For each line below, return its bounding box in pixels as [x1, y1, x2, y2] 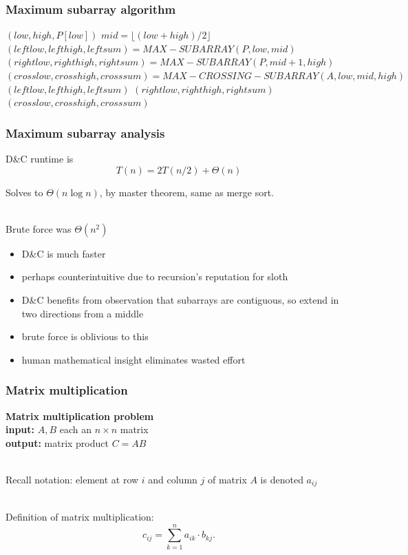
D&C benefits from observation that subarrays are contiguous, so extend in [21, 292, 339, 306]
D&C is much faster [21, 246, 106, 260]
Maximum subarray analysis [6, 124, 165, 141]
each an [59, 422, 92, 437]
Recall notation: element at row [6, 472, 139, 486]
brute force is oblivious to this [21, 329, 149, 344]
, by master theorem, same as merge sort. [99, 185, 274, 199]
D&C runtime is [6, 151, 74, 165]
